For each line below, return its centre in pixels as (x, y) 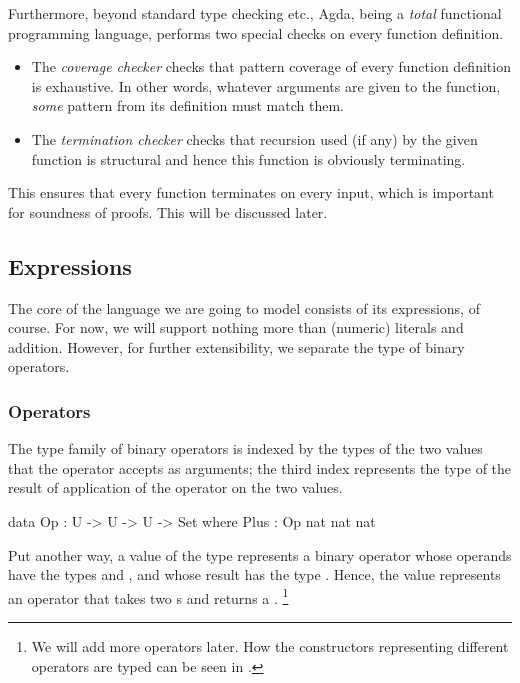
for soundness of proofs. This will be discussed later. (168, 211)
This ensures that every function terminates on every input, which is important (251, 192)
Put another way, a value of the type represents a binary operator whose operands (260, 554)
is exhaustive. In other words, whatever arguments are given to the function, (266, 85)
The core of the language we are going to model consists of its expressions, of (244, 307)
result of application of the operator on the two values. (175, 487)
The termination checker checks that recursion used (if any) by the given (254, 138)
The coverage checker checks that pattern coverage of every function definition (271, 66)
